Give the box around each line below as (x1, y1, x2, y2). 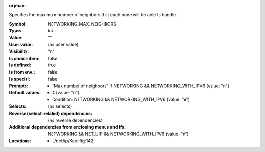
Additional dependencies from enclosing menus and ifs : (9, 124, 126, 130)
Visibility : (9, 48, 29, 54)
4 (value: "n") (52, 90, 79, 95)
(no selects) (48, 103, 72, 109)
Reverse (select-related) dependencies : (9, 110, 93, 116)
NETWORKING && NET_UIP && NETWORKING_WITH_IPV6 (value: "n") (48, 131, 189, 137)
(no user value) (48, 41, 79, 47)
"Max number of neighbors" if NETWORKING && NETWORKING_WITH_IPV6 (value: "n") (52, 83, 230, 89)
